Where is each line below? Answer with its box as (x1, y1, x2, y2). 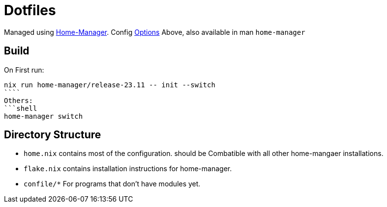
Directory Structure (4, 129, 101, 141)
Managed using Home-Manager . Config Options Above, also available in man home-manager (4, 27, 305, 36)
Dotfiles (4, 2, 56, 19)
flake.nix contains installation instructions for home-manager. (24, 164, 232, 173)
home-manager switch (4, 112, 83, 120)
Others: (4, 96, 33, 104)
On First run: (4, 65, 44, 74)
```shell (4, 104, 37, 112)
